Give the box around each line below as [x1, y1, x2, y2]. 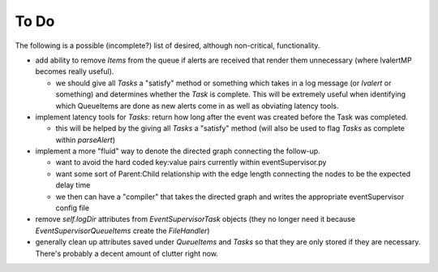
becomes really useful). [35, 67, 114, 76]
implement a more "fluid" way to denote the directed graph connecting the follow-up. [35, 146, 320, 156]
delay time [55, 180, 91, 190]
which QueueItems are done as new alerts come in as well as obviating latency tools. [55, 101, 339, 110]
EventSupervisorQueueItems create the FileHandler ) [35, 226, 210, 235]
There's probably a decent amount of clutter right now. [35, 248, 219, 258]
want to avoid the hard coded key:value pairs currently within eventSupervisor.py [55, 158, 327, 167]
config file [55, 203, 89, 213]
